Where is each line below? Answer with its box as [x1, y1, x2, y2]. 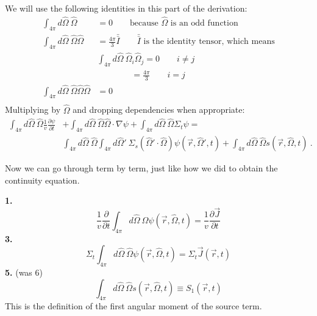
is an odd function [170, 18, 238, 27]
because [129, 18, 158, 27]
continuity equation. [5, 173, 80, 186]
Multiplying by [5, 103, 61, 116]
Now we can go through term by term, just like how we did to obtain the [5, 162, 278, 174]
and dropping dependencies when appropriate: [73, 103, 245, 116]
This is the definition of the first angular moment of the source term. [5, 300, 262, 312]
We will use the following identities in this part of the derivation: [5, 2, 248, 14]
